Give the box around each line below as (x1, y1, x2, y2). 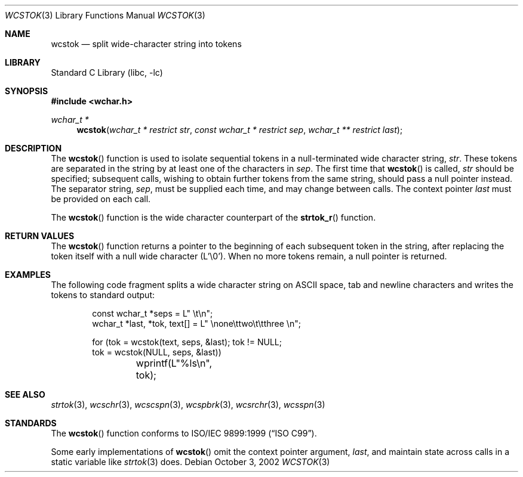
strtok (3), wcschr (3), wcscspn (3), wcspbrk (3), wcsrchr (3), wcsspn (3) (51, 399, 325, 410)
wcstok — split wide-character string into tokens (51, 39, 242, 49)
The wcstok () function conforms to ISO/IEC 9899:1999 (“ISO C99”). (51, 428, 317, 438)
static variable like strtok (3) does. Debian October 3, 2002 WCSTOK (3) (51, 457, 330, 467)
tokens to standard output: (51, 290, 155, 300)
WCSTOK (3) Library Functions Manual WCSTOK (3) (5, 10, 205, 20)
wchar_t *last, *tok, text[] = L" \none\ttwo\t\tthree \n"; (92, 318, 301, 329)
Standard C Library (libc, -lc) (51, 67, 163, 78)
